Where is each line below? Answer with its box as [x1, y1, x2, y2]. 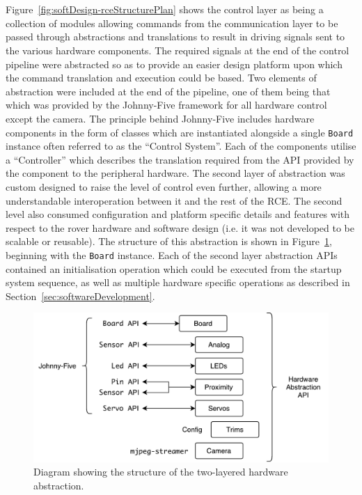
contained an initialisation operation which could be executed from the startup [6, 261, 342, 276]
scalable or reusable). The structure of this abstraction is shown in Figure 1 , [6, 234, 332, 249]
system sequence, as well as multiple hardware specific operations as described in [6, 275, 350, 290]
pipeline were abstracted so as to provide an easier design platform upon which [6, 56, 343, 71]
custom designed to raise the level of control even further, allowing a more [6, 179, 322, 194]
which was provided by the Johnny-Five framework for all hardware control [6, 97, 327, 112]
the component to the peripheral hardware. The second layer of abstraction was [6, 166, 345, 180]
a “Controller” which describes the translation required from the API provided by [6, 152, 354, 166]
